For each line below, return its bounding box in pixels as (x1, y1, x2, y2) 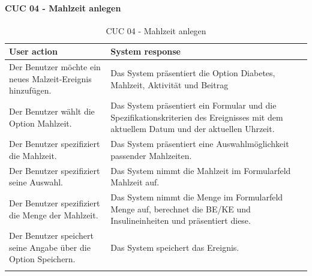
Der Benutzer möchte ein (9, 61, 101, 73)
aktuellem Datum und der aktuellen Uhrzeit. (110, 122, 275, 135)
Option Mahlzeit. (9, 116, 72, 129)
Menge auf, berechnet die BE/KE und (110, 202, 251, 215)
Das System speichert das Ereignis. (110, 241, 239, 253)
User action (9, 45, 58, 58)
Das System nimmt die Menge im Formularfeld (110, 191, 283, 203)
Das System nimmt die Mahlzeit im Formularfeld (110, 164, 291, 176)
